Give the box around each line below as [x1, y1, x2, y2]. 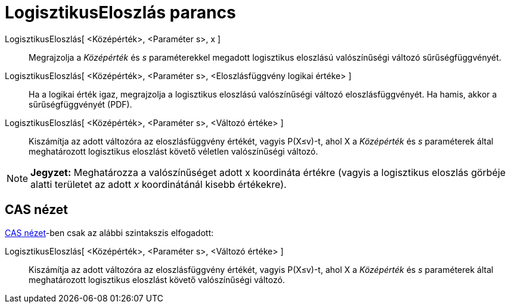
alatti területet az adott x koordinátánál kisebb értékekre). [30, 178, 287, 190]
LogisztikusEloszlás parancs [5, 2, 236, 23]
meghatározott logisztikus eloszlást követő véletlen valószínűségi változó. [29, 146, 318, 156]
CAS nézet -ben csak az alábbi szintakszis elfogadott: [5, 227, 214, 238]
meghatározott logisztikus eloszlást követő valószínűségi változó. [29, 274, 285, 285]
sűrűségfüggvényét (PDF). [29, 99, 132, 109]
